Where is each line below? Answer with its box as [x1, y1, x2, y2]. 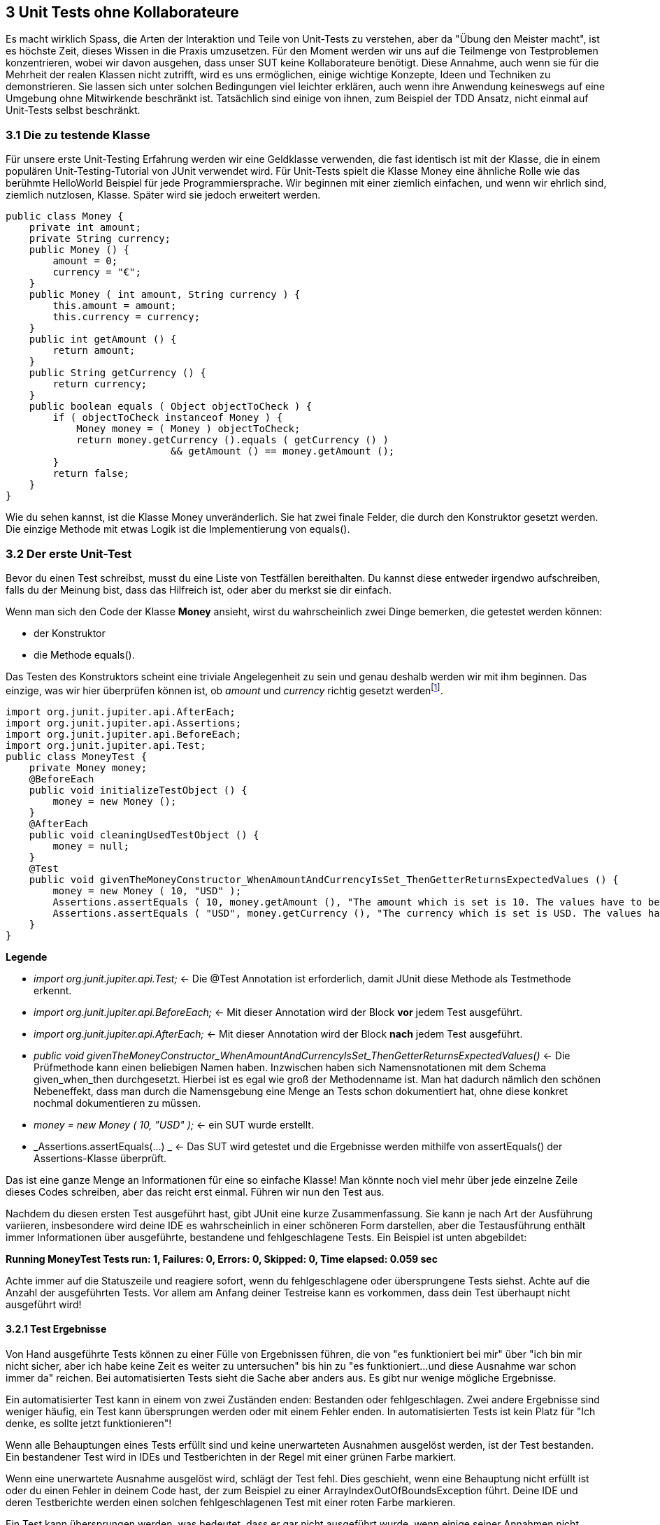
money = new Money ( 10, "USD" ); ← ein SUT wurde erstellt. [34, 1118, 314, 1131]
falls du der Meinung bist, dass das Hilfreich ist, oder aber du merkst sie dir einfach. [6, 583, 392, 596]
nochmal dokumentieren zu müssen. [34, 1096, 201, 1109]
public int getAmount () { [29, 334, 177, 345]
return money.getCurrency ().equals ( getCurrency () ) [76, 434, 389, 446]
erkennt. [34, 984, 72, 996]
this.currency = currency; [52, 311, 201, 323]
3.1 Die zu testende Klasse [6, 127, 150, 142]
